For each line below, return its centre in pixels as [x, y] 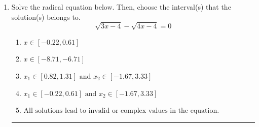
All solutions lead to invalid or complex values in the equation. [121, 111]
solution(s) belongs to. [46, 17]
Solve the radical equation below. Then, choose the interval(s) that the [121, 7]
